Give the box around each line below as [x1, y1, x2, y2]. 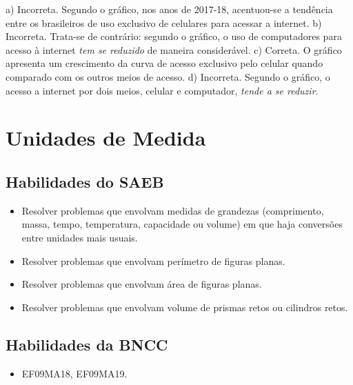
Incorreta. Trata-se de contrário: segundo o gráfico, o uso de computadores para [6, 29, 342, 43]
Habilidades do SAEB [6, 170, 164, 192]
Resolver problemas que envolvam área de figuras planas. [21, 277, 262, 291]
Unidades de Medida [6, 124, 206, 152]
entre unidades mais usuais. [21, 230, 138, 244]
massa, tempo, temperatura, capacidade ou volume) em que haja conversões [21, 217, 343, 231]
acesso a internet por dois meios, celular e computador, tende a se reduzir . [6, 83, 319, 97]
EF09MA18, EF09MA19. [21, 366, 128, 380]
